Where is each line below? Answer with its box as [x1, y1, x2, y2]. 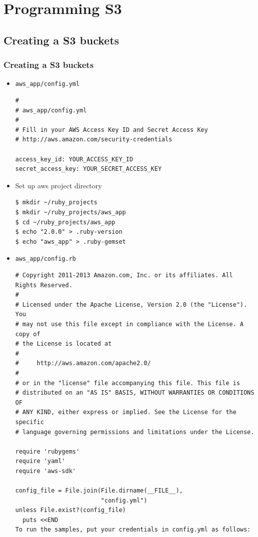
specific [15, 418, 44, 426]
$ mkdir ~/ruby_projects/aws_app [15, 208, 126, 216]
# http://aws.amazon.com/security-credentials [15, 136, 172, 143]
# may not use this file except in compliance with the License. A [15, 320, 244, 328]
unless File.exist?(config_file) [15, 507, 126, 514]
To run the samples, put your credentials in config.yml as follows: [15, 526, 251, 534]
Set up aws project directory [15, 180, 102, 190]
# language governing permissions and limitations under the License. [15, 428, 255, 436]
